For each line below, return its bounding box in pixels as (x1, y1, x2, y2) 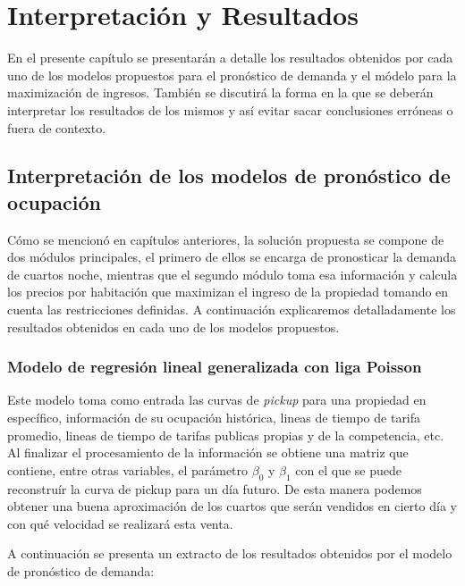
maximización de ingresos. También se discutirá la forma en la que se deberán (7, 83, 434, 102)
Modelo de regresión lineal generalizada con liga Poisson (7, 356, 422, 378)
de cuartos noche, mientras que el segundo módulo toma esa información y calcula (7, 264, 458, 283)
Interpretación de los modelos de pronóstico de (7, 162, 451, 189)
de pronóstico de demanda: (7, 562, 155, 581)
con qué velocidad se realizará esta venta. (7, 514, 233, 532)
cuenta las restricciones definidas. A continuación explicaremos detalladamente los (7, 300, 456, 319)
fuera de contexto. (7, 118, 106, 137)
